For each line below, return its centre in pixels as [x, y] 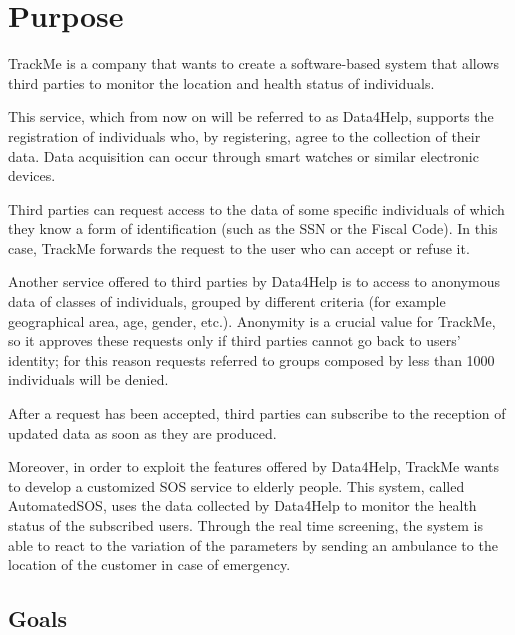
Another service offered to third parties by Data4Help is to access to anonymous [254, 281]
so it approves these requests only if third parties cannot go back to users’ [234, 340]
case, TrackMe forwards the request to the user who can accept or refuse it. [239, 247]
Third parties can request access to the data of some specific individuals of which [256, 208]
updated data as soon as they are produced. [142, 432]
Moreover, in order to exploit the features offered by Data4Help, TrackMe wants [253, 466]
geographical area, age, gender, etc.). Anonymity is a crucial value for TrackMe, [252, 320]
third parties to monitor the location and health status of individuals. [221, 82]
